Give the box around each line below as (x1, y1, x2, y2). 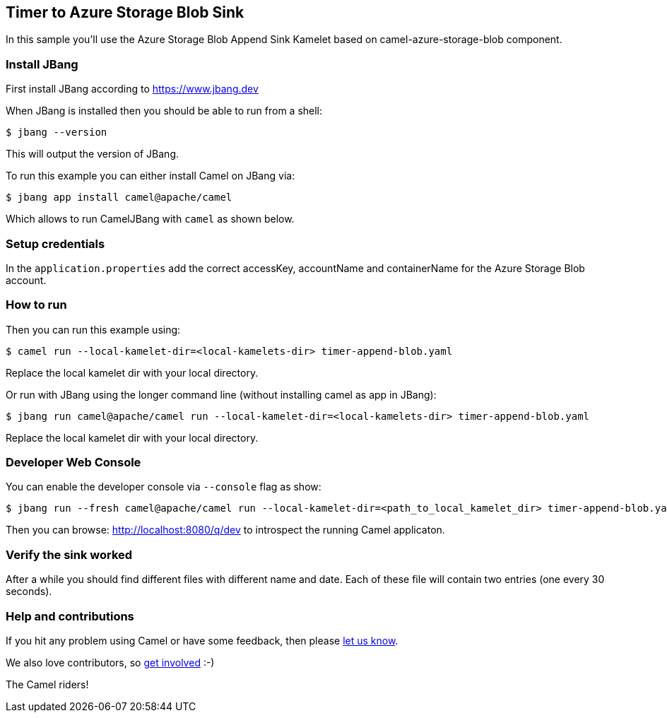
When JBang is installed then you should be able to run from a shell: (6, 105, 323, 117)
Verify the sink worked (6, 547, 133, 562)
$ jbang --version (6, 126, 107, 139)
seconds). (6, 585, 52, 598)
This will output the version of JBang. (6, 148, 179, 160)
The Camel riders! (6, 678, 89, 690)
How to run (6, 298, 67, 312)
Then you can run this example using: (6, 323, 181, 336)
